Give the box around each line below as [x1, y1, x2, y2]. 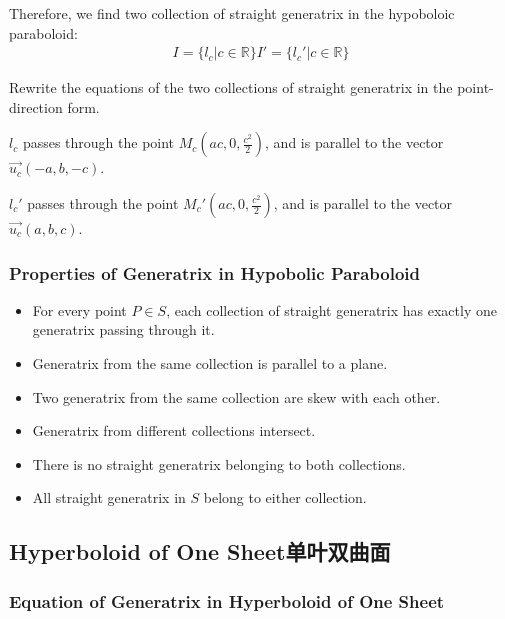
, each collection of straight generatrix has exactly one [166, 299, 497, 320]
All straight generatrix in [32, 487, 186, 508]
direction [9, 96, 63, 117]
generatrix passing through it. [32, 319, 215, 340]
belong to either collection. [203, 487, 367, 508]
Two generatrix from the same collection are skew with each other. [32, 386, 441, 407]
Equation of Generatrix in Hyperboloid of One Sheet [9, 588, 445, 613]
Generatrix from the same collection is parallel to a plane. [32, 353, 388, 373]
